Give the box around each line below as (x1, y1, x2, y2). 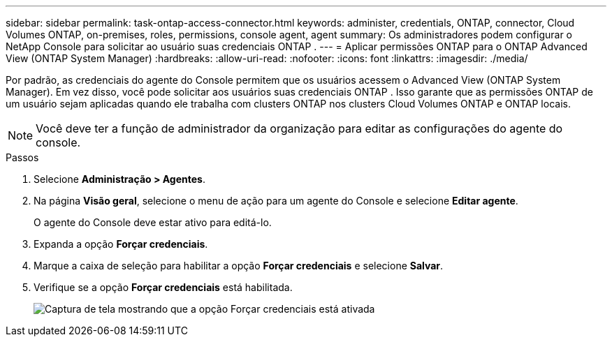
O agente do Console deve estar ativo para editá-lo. (34, 216, 272, 228)
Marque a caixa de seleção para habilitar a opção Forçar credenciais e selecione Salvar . (34, 260, 444, 272)
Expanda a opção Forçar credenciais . (34, 238, 208, 250)
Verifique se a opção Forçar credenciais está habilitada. (34, 281, 293, 293)
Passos (6, 151, 39, 163)
